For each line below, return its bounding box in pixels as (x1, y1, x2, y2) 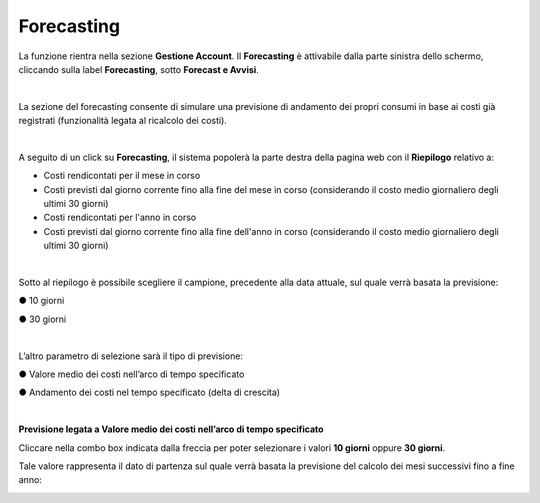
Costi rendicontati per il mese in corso (43, 170, 201, 182)
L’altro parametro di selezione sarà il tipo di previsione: (18, 350, 244, 362)
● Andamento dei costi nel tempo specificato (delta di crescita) (18, 386, 280, 399)
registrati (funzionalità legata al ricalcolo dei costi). (18, 115, 227, 127)
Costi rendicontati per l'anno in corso (43, 211, 197, 224)
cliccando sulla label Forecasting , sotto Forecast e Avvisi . (18, 63, 259, 75)
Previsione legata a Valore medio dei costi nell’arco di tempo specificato (18, 423, 324, 435)
